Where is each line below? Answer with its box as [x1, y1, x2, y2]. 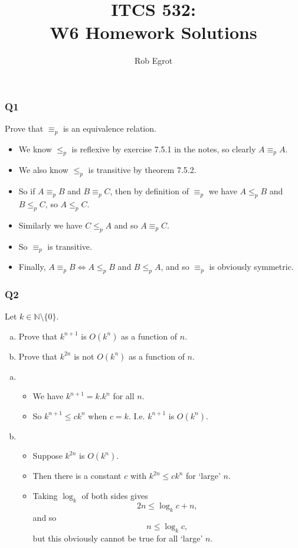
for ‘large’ [186, 469, 221, 482]
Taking [32, 490, 58, 502]
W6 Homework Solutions [50, 20, 257, 44]
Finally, [18, 260, 46, 273]
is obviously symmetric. [209, 260, 294, 273]
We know [18, 142, 52, 155]
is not [74, 350, 94, 362]
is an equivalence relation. [63, 122, 156, 135]
